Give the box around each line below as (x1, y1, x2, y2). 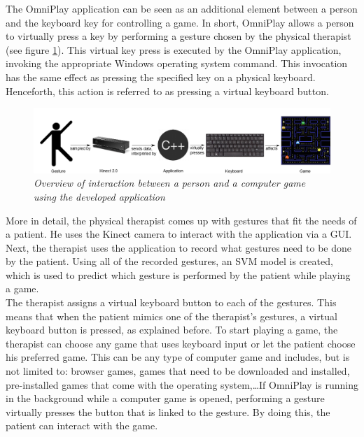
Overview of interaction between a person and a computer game (34, 175, 306, 190)
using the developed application (34, 189, 165, 203)
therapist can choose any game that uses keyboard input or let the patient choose (6, 336, 356, 350)
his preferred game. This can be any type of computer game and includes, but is (6, 350, 350, 364)
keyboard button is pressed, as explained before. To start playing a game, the (6, 322, 338, 337)
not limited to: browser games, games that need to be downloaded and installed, (6, 364, 350, 378)
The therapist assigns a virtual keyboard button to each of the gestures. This (6, 295, 337, 310)
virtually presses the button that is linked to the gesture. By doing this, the (6, 404, 330, 419)
